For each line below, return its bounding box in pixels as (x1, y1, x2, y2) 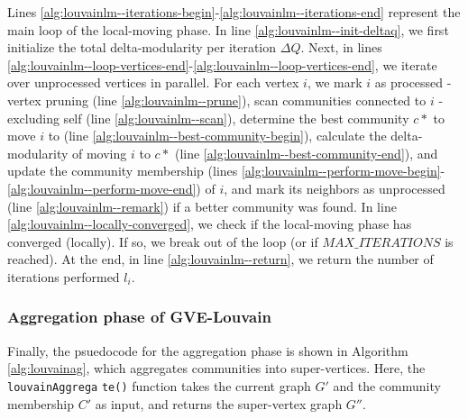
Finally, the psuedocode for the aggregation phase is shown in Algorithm (7, 341, 408, 360)
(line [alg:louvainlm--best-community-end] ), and (174, 143, 438, 162)
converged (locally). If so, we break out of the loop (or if (7, 232, 318, 250)
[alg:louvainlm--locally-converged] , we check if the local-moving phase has (7, 214, 412, 233)
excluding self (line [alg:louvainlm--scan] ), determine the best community (7, 108, 409, 127)
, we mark (307, 73, 362, 92)
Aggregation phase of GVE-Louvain (7, 305, 271, 328)
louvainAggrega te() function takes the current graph (7, 376, 311, 395)
